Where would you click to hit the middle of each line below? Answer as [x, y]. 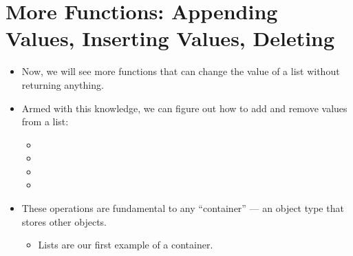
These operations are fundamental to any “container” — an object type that [183, 208]
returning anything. [63, 84]
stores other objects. [64, 221]
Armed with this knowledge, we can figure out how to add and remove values [184, 108]
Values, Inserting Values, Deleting [170, 38]
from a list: [45, 121]
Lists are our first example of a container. [126, 245]
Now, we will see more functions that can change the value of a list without [181, 71]
